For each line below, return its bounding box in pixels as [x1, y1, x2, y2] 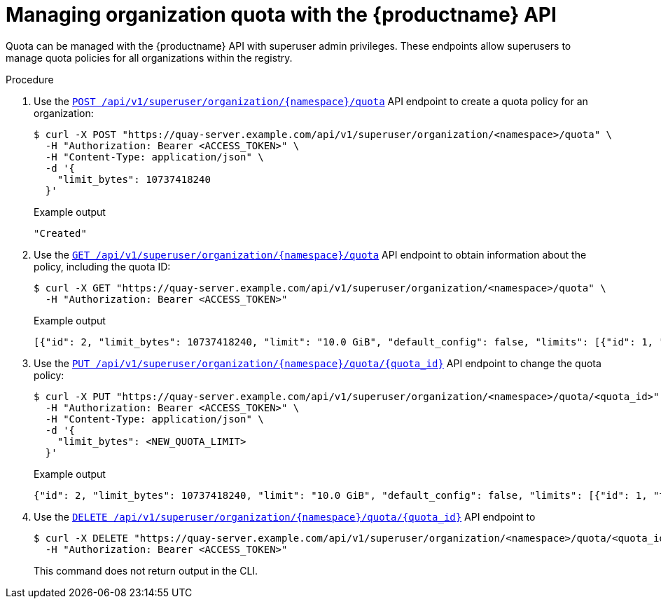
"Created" [34, 227, 87, 239]
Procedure [6, 73, 54, 85]
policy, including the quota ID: [34, 260, 171, 273]
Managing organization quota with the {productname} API [6, 3, 557, 27]
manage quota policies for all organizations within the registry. [6, 51, 293, 64]
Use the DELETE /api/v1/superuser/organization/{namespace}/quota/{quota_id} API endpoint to [34, 510, 536, 523]
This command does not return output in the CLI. [34, 564, 258, 577]
